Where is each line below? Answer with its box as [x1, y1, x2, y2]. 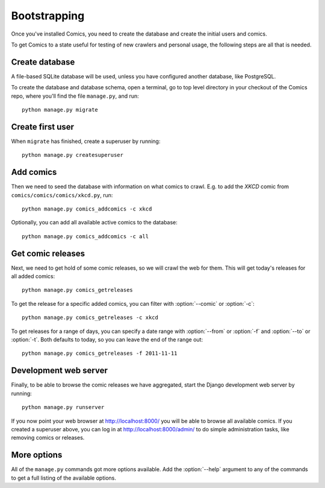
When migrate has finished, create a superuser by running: [11, 138, 161, 145]
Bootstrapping [11, 9, 85, 22]
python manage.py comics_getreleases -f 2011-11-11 [22, 350, 178, 357]
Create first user [11, 121, 75, 132]
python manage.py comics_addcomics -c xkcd [22, 206, 152, 212]
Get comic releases [11, 248, 85, 259]
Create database [11, 57, 75, 67]
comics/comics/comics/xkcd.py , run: [11, 191, 113, 198]
